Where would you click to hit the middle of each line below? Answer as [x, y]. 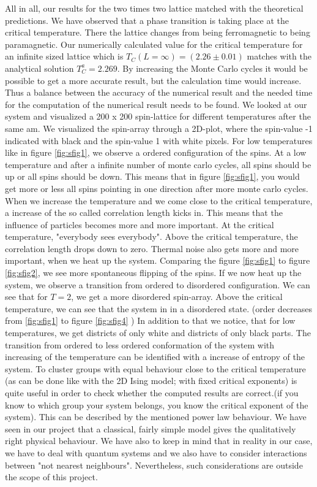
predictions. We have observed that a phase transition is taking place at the [147, 20]
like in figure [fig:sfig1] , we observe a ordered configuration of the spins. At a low [156, 152]
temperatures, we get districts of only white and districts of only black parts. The [158, 333]
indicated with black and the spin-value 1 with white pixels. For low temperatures [159, 140]
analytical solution [39, 68]
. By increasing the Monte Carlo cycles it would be [212, 68]
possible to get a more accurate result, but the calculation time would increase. [153, 80]
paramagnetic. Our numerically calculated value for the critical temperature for [154, 44]
